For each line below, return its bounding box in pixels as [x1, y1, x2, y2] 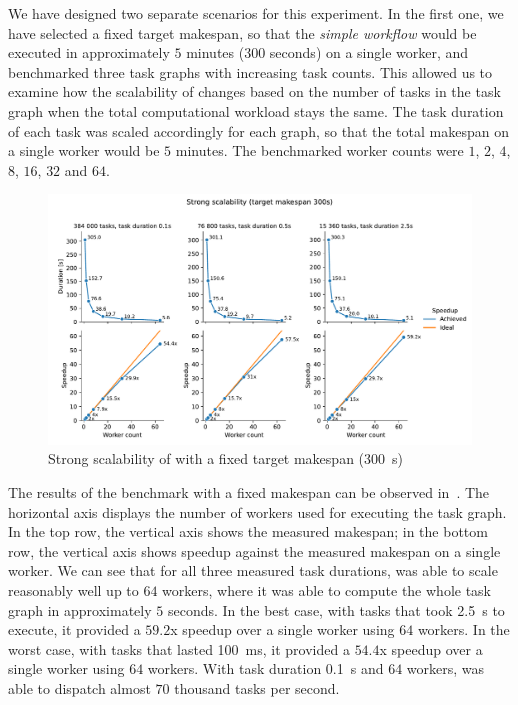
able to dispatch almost [8, 677, 151, 698]
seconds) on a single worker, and [269, 42, 469, 63]
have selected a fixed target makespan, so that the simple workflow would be [8, 22, 477, 43]
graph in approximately [8, 599, 152, 620]
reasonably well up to [8, 580, 139, 600]
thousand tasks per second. [174, 677, 340, 698]
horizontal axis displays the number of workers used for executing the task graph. [8, 501, 507, 522]
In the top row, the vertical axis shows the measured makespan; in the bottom [8, 521, 488, 542]
